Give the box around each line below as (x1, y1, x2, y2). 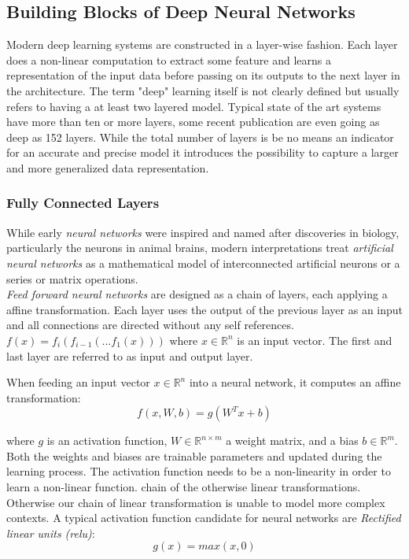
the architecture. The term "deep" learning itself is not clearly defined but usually (6, 82, 400, 98)
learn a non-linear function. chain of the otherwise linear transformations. (6, 479, 361, 495)
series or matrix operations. (6, 270, 138, 287)
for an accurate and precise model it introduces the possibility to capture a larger (6, 144, 399, 161)
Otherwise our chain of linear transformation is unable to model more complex (6, 494, 385, 510)
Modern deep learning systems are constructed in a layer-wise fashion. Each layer (6, 36, 398, 53)
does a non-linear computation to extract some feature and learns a (6, 51, 331, 68)
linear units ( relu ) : (6, 524, 95, 541)
